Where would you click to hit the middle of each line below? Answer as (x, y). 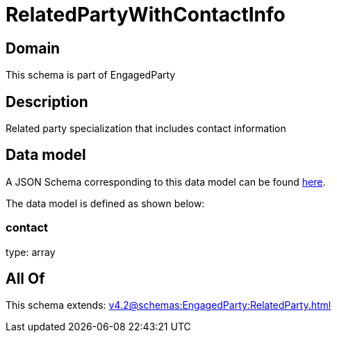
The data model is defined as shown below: (105, 203)
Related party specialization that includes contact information (146, 129)
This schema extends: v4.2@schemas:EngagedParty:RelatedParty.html (168, 305)
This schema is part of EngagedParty (91, 75)
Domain (33, 48)
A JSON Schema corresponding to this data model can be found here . (166, 182)
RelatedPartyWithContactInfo (146, 15)
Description (47, 102)
